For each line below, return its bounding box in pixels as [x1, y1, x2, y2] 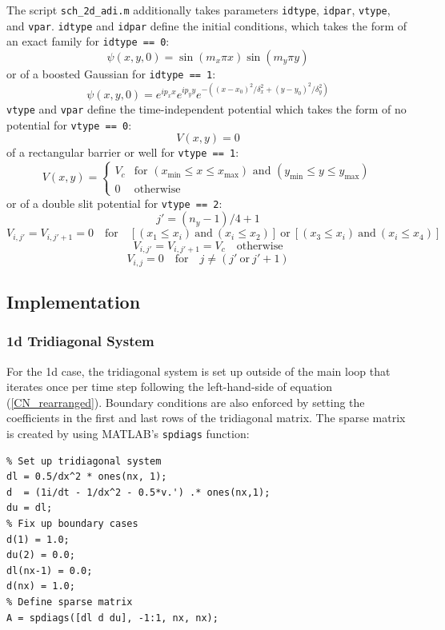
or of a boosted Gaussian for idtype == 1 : [6, 65, 216, 82]
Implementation [6, 289, 141, 314]
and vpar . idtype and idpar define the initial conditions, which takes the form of [6, 17, 407, 34]
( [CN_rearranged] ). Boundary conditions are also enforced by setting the [6, 393, 365, 410]
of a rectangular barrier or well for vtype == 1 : [6, 144, 239, 161]
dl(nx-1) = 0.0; [6, 564, 93, 576]
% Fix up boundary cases [6, 518, 138, 530]
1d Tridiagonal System [6, 331, 154, 351]
